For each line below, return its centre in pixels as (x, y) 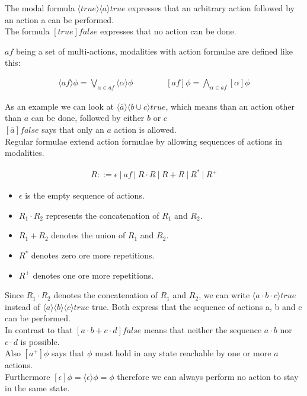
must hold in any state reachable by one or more (183, 353)
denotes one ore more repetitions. (93, 275)
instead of (23, 306)
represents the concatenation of (103, 215)
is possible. (40, 341)
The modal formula (40, 8)
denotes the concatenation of (105, 295)
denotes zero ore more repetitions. (93, 255)
